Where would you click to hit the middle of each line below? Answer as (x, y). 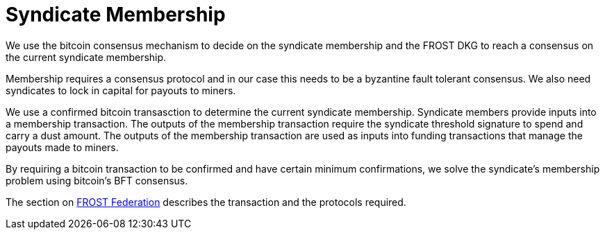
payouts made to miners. (62, 147)
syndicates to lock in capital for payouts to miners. (121, 90)
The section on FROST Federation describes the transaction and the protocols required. (206, 202)
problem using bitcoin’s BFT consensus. (97, 180)
